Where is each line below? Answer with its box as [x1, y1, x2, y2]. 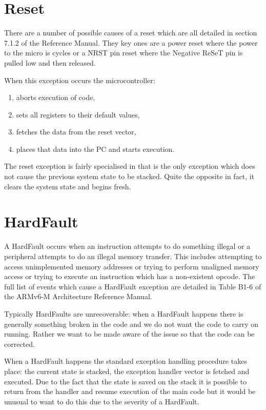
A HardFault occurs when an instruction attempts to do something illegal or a [4, 241, 251, 251]
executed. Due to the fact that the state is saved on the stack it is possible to [4, 376, 247, 386]
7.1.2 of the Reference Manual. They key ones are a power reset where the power [4, 37, 258, 48]
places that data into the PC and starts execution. [16, 143, 175, 154]
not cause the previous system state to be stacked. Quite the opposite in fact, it [4, 171, 255, 182]
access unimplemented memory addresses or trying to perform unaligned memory [4, 261, 259, 271]
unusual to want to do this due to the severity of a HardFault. [4, 396, 199, 406]
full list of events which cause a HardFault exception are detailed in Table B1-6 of [4, 281, 261, 291]
